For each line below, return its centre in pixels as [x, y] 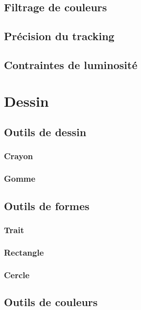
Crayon [19, 156]
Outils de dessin [45, 132]
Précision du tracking [59, 36]
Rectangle [24, 252]
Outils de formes [47, 205]
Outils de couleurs [51, 301]
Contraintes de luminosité [71, 64]
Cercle [17, 274]
